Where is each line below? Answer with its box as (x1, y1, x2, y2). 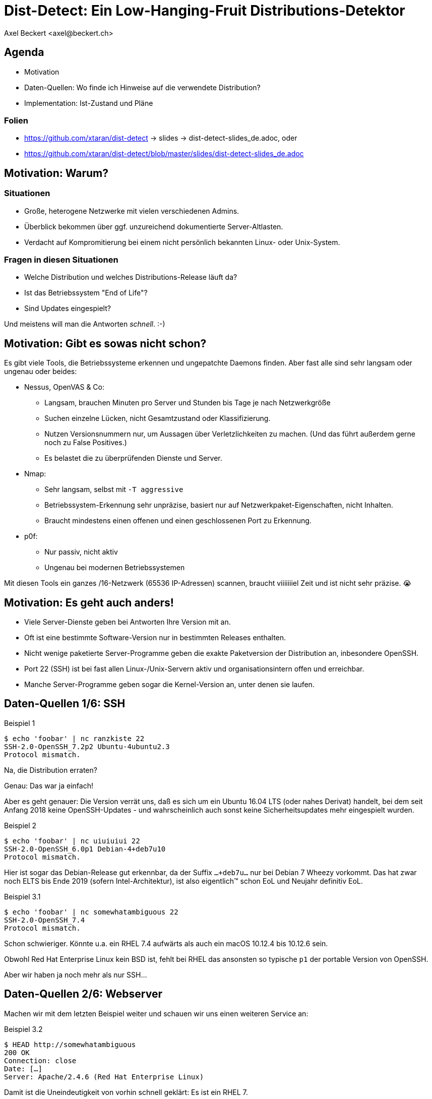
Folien (4, 115, 28, 126)
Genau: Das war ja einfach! (4, 781, 93, 790)
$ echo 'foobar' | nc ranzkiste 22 (4, 734, 145, 743)
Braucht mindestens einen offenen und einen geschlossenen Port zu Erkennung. (44, 516, 312, 525)
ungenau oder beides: (4, 367, 77, 376)
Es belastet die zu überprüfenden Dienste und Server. (44, 454, 222, 463)
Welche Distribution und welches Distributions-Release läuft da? (24, 273, 237, 282)
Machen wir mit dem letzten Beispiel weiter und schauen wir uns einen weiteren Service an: (4, 1009, 308, 1018)
